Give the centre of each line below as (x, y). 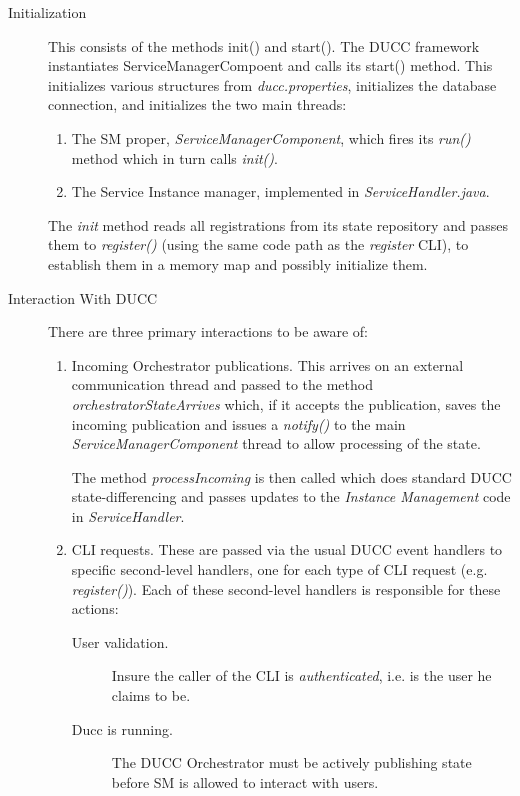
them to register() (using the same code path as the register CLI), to (258, 244)
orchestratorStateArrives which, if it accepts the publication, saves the (286, 403)
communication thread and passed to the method (222, 384)
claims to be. (151, 695)
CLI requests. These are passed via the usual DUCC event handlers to (287, 549)
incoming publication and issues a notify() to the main (238, 423)
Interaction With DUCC (83, 297)
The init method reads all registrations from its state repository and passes (278, 224)
